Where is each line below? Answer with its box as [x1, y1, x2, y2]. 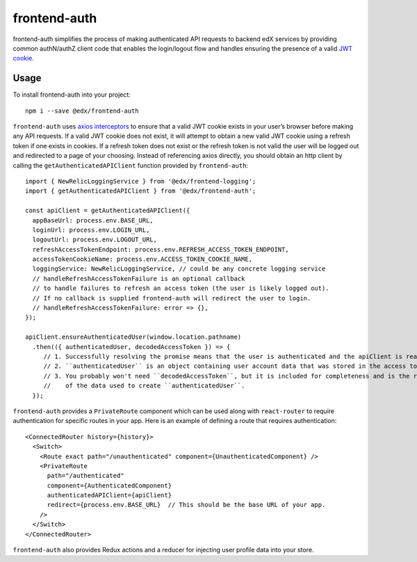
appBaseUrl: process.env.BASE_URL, [32, 216, 154, 224]
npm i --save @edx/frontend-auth [25, 106, 139, 115]
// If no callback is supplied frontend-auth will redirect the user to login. [32, 294, 311, 302]
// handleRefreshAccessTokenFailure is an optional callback [32, 275, 245, 282]
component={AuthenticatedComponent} [47, 481, 172, 490]
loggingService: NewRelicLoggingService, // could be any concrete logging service [32, 265, 326, 273]
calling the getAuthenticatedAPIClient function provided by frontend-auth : [13, 161, 248, 170]
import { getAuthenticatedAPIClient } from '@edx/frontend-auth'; [25, 187, 256, 195]
